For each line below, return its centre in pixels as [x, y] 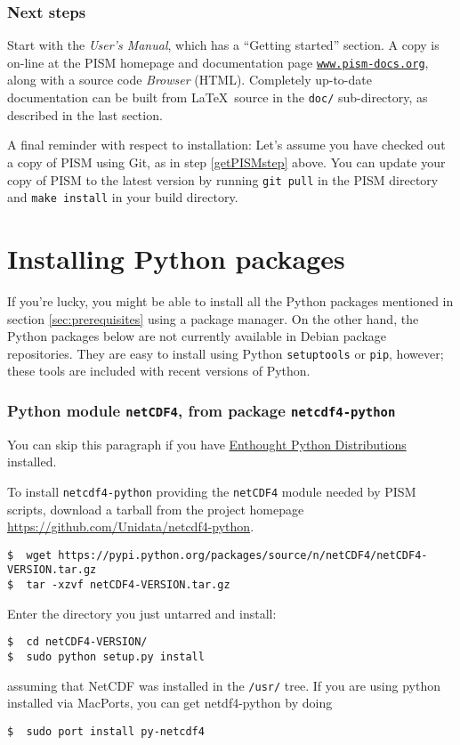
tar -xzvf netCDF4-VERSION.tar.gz [128, 585]
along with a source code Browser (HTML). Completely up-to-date [190, 80]
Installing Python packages [176, 258]
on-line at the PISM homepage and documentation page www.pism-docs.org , [218, 62]
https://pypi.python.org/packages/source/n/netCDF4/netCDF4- [243, 555]
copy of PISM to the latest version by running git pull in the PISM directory [223, 179]
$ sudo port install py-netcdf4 [106, 731]
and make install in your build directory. [123, 197]
